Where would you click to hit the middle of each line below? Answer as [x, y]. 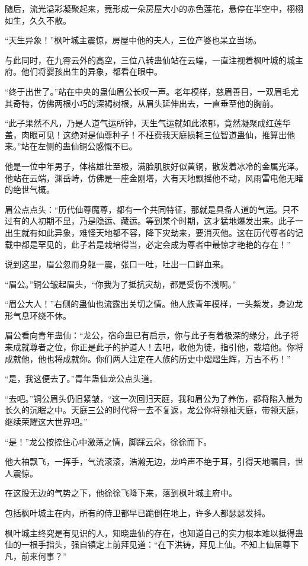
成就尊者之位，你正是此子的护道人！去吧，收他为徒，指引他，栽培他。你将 [158, 347]
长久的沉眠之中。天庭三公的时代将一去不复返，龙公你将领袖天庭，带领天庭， [154, 410]
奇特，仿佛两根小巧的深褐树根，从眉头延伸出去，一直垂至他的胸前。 [145, 103]
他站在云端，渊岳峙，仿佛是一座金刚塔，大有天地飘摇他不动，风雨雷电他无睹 [154, 178]
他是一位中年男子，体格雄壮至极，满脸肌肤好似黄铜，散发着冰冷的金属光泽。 [154, 166]
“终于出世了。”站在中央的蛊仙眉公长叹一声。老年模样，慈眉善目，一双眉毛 [148, 91]
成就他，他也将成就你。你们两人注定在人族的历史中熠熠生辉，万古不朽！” [148, 358]
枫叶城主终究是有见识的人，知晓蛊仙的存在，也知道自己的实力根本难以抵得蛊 [154, 533]
